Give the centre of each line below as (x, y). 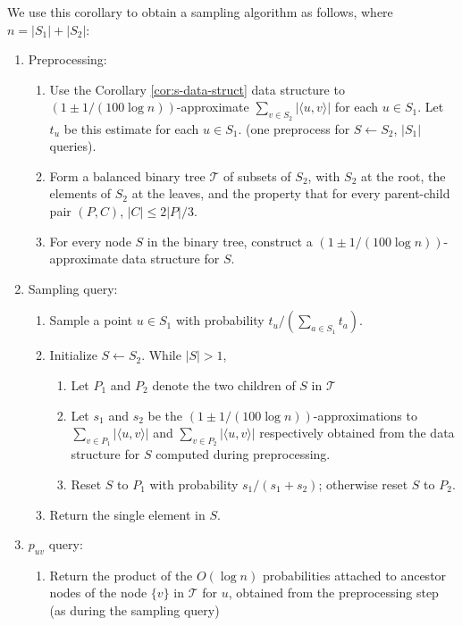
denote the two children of (224, 384)
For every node (90, 241)
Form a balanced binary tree (127, 175)
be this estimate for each (131, 128)
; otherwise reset (363, 484)
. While (161, 355)
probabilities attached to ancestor (354, 575)
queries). (73, 146)
